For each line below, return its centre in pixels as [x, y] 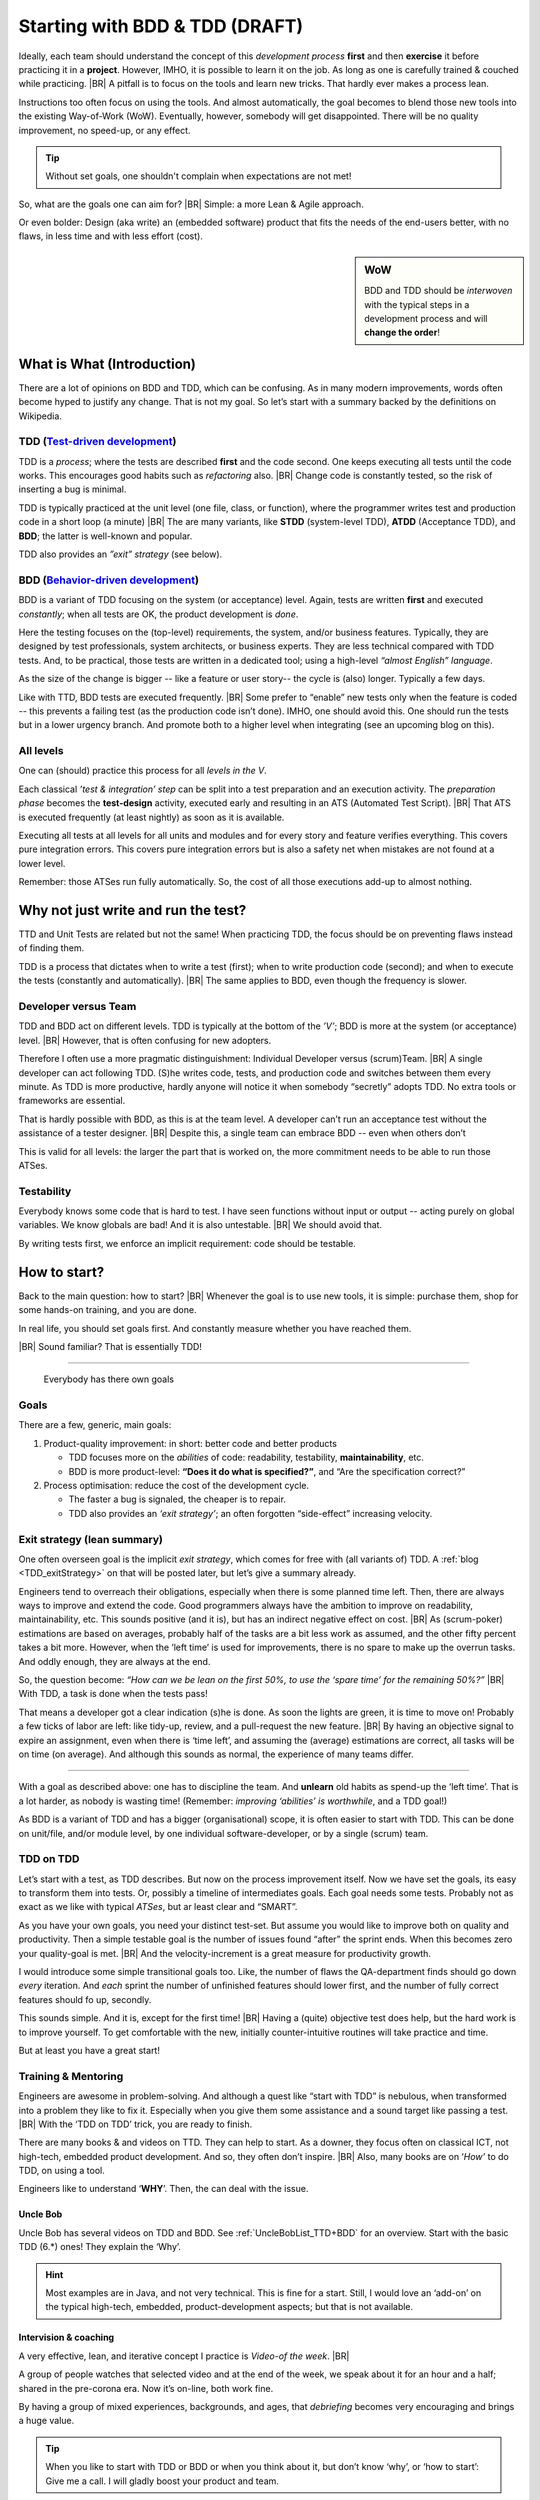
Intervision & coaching [66, 2337]
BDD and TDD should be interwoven [438, 291]
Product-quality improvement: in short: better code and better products [190, 1443]
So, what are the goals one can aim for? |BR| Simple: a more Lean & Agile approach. [191, 204]
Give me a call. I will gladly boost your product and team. [162, 2481]
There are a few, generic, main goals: [95, 1425]
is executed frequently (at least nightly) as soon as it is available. [151, 817]
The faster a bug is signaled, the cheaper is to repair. [177, 1499]
